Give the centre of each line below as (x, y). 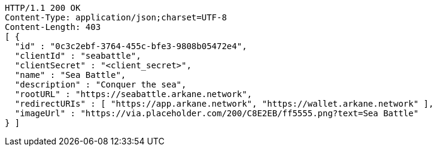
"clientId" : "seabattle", (78, 56)
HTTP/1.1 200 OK (43, 8)
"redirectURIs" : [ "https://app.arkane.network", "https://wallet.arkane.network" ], (224, 104)
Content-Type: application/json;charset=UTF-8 (116, 17)
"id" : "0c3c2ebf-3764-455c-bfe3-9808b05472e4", (131, 46)
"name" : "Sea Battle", (70, 75)
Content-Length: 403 (53, 27)
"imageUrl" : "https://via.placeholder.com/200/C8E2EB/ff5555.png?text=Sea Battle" (217, 113)
